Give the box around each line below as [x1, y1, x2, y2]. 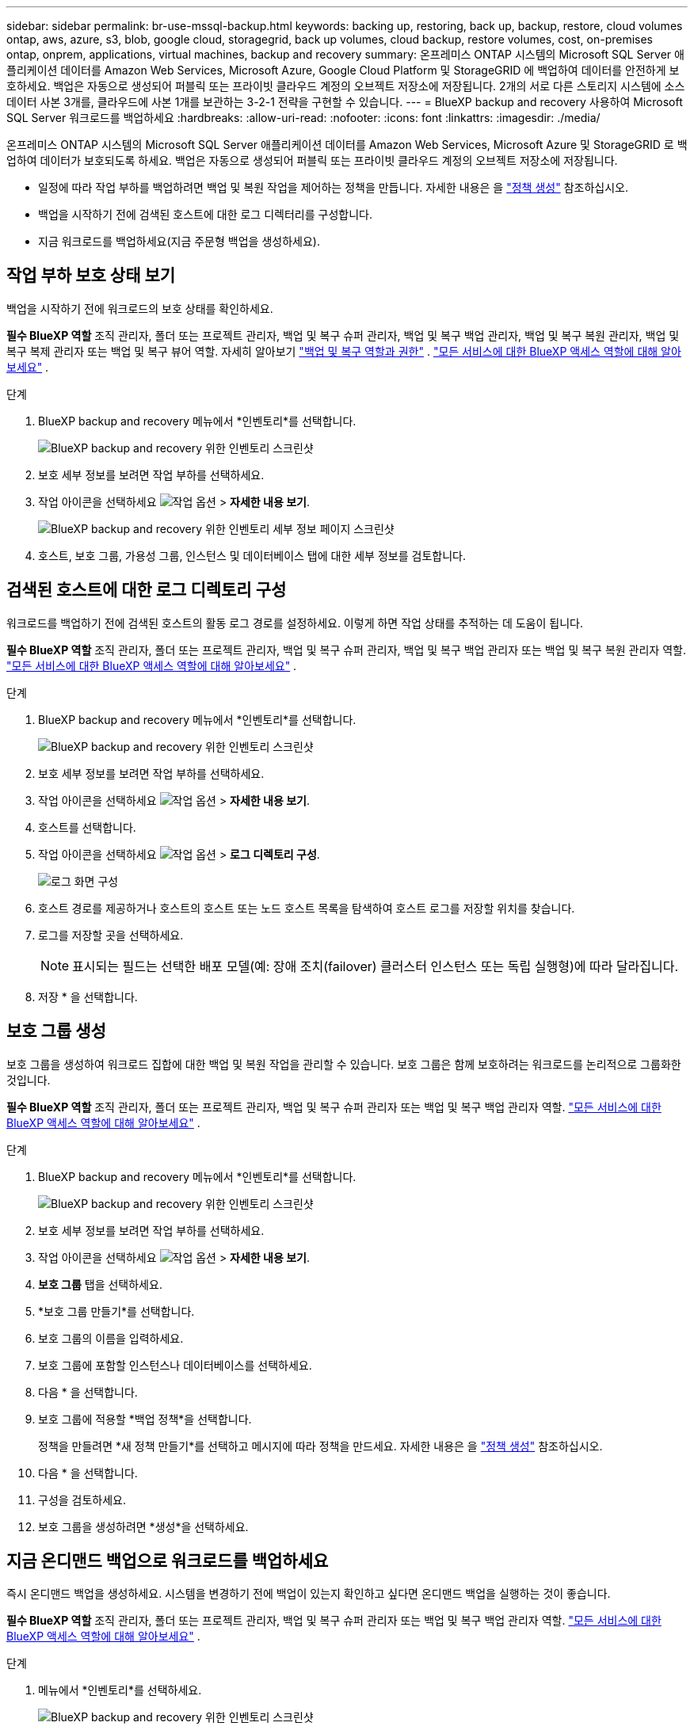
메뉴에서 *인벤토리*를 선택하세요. [38, 1683, 202, 1698]
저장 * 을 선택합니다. [38, 989, 138, 1004]
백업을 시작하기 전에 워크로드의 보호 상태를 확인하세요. [6, 301, 273, 315]
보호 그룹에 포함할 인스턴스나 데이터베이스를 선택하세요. [38, 1358, 312, 1372]
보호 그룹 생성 [6, 1021, 106, 1042]
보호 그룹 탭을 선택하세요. [38, 1277, 162, 1291]
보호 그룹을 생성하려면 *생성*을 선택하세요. [38, 1519, 249, 1534]
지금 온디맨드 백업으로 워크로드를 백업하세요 [6, 1550, 329, 1571]
